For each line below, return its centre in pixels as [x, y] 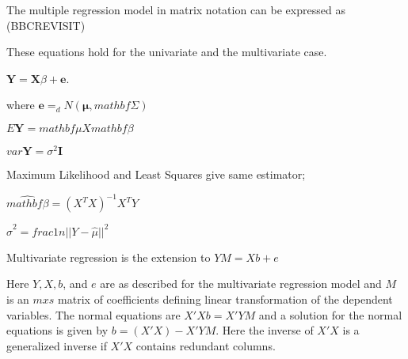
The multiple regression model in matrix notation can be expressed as [176, 9]
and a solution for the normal [330, 314]
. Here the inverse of [265, 330]
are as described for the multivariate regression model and [241, 283]
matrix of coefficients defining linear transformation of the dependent [225, 299]
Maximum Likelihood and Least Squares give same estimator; [156, 174]
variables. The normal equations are [93, 314]
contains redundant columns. [206, 345]
